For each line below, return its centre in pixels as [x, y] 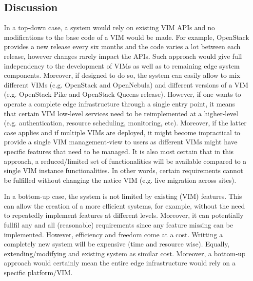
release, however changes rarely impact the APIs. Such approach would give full [123, 56]
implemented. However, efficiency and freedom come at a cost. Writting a [113, 234]
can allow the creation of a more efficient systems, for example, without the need [125, 205]
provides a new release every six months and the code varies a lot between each [122, 46]
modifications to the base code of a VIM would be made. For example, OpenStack [126, 37]
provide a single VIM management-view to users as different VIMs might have [121, 142]
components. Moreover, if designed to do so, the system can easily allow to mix [122, 75]
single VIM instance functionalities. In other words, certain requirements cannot [124, 170]
